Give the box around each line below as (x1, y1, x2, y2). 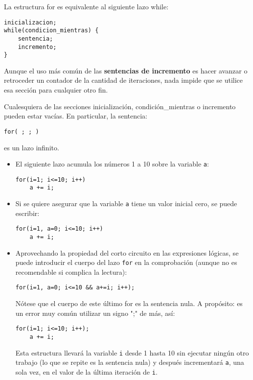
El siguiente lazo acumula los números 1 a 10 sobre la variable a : (15, 159, 209, 169)
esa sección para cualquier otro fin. (4, 85, 108, 95)
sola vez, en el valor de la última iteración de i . (15, 366, 158, 377)
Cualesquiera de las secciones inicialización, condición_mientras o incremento (4, 101, 236, 111)
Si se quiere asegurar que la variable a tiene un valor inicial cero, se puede (15, 198, 237, 209)
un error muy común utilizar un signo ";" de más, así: (15, 308, 175, 318)
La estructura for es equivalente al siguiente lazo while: (4, 1, 169, 11)
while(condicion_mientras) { (4, 27, 99, 34)
